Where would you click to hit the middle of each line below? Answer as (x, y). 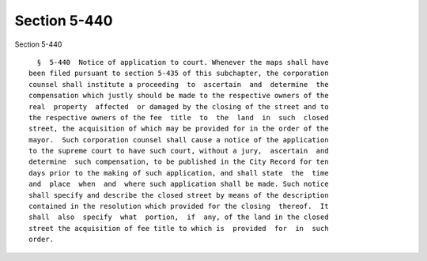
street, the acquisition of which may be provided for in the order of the (179, 129)
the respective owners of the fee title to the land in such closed (179, 117)
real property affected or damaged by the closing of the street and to (179, 106)
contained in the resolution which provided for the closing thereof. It (179, 206)
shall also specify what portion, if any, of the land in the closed (179, 217)
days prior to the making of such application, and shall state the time (179, 173)
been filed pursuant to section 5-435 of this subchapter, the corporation (179, 74)
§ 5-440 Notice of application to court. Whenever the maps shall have (183, 62)
